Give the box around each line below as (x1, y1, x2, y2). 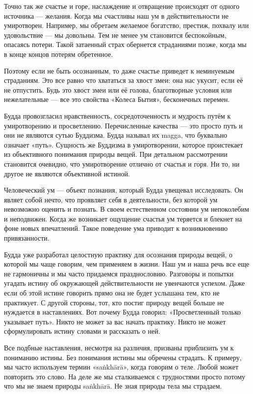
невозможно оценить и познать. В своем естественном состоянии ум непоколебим (4, 204, 249, 214)
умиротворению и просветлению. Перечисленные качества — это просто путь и (4, 120, 243, 130)
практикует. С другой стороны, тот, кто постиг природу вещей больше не (4, 297, 224, 307)
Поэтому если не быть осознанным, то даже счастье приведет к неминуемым (4, 65, 234, 75)
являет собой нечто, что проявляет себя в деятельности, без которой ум (4, 194, 218, 204)
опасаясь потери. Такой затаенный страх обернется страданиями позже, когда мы (4, 39, 247, 49)
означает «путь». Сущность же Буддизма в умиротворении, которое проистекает (4, 139, 243, 149)
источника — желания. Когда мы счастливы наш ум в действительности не (4, 10, 229, 21)
